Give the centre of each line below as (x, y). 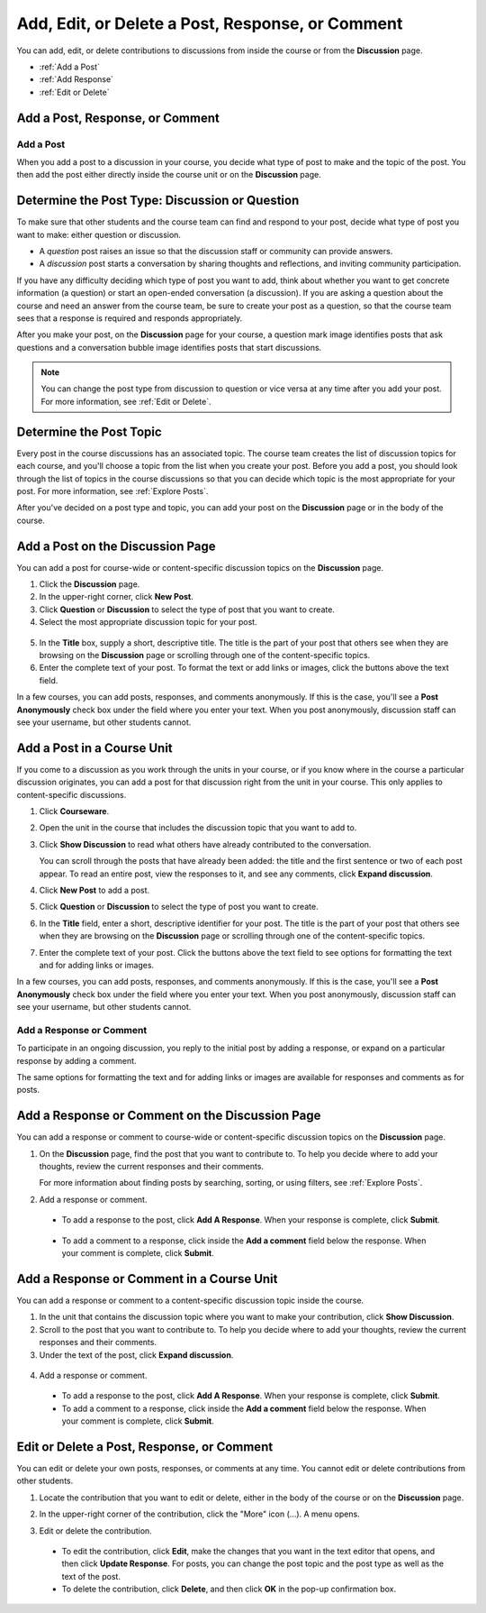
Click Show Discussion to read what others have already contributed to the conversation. (205, 844)
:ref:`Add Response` (76, 79)
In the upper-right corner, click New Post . (116, 597)
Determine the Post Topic (89, 431)
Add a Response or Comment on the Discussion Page (169, 1116)
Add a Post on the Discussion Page (116, 546)
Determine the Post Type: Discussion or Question (158, 201)
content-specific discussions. (72, 794)
